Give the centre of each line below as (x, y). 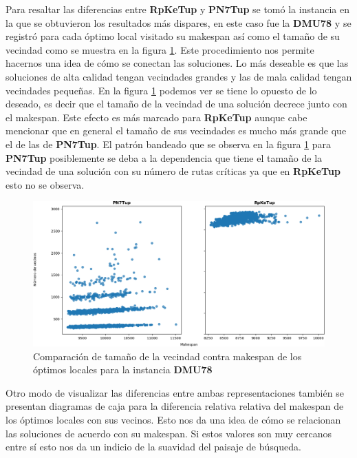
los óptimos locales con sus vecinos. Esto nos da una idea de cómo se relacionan (173, 420)
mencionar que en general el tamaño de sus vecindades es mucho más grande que (176, 131)
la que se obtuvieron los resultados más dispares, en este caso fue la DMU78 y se (178, 22)
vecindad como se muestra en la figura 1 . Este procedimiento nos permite (160, 49)
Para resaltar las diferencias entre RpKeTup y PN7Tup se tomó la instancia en (177, 9)
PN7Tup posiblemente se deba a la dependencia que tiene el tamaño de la (164, 157)
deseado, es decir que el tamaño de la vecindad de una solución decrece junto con (176, 104)
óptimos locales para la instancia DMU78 (123, 369)
